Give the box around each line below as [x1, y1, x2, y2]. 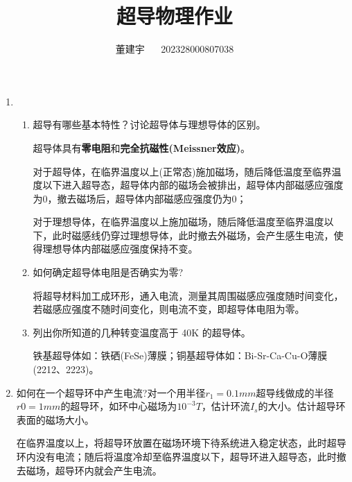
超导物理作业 [116, 1, 233, 30]
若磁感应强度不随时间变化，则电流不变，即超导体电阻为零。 [33, 302, 305, 316]
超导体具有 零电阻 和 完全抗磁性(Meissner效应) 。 [33, 140, 250, 155]
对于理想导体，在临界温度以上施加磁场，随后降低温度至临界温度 [33, 214, 324, 229]
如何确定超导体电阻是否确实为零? [33, 265, 184, 279]
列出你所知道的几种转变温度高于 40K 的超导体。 [33, 325, 251, 339]
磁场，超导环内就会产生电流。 [26, 463, 162, 477]
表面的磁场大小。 [16, 412, 94, 427]
